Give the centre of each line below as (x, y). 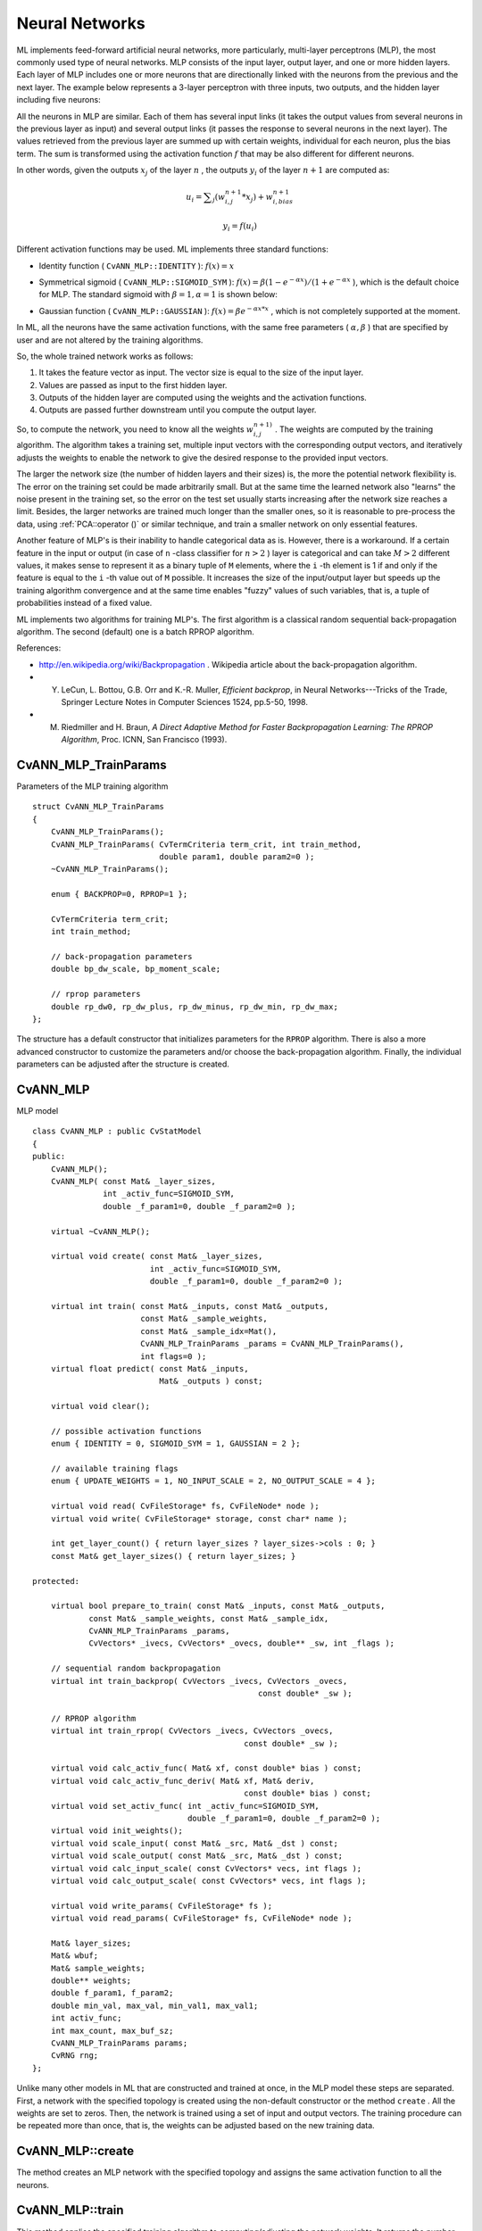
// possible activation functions (126, 1431)
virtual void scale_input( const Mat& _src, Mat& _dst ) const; (194, 1843)
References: (39, 648)
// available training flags (114, 1469)
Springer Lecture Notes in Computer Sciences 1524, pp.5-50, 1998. (184, 701)
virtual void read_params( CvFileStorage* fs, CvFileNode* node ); (201, 1918)
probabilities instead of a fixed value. (84, 603)
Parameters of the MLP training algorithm (92, 786)
